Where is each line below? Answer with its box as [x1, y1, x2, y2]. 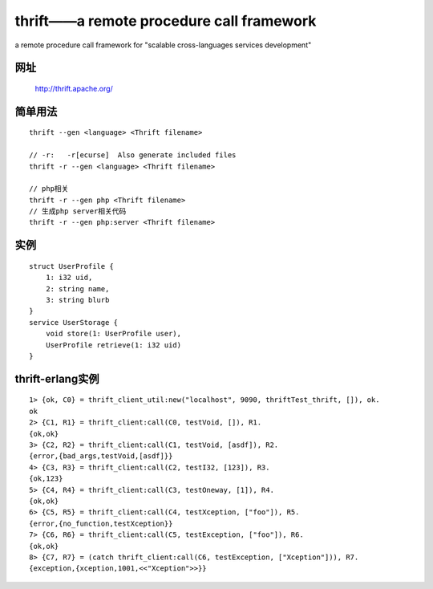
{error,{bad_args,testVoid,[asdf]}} [29, 452, 173, 461]
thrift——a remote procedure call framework [14, 12, 317, 30]
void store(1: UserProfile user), [45, 329, 182, 339]
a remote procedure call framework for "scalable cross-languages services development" [14, 40, 312, 50]
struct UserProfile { [29, 262, 114, 270]
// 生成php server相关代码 [29, 207, 127, 216]
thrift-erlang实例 [14, 372, 99, 385]
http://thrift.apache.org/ [34, 83, 114, 93]
